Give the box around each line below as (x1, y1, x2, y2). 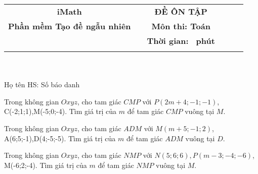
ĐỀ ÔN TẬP (154, 6, 207, 17)
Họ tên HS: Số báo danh (4, 79, 80, 90)
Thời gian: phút (147, 35, 215, 46)
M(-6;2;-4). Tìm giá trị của (4, 159, 87, 170)
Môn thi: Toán (151, 20, 210, 32)
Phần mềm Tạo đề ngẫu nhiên (8, 20, 131, 32)
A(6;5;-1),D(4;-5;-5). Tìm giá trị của (4, 133, 116, 143)
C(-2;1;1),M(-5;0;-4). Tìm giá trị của (4, 106, 117, 117)
